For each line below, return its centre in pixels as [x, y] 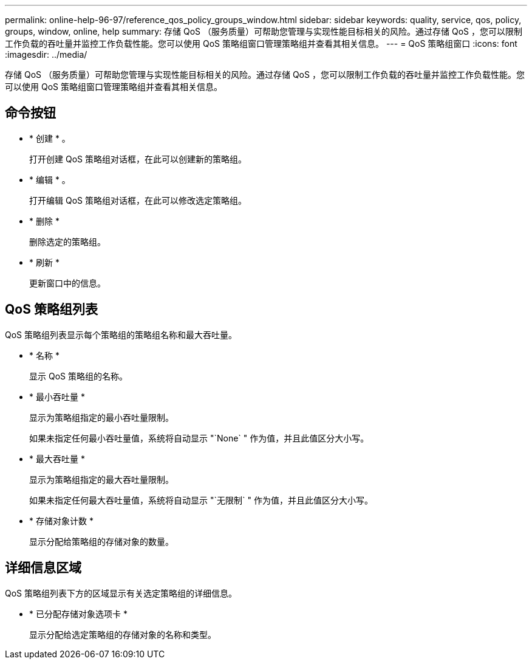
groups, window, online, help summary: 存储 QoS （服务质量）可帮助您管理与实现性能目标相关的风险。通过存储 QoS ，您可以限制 [264, 31]
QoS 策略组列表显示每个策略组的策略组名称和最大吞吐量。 [121, 334]
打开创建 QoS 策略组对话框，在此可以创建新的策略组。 [138, 159]
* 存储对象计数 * [61, 520]
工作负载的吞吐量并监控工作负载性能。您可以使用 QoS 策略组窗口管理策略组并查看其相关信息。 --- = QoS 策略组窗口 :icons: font [261, 43]
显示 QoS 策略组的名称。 [78, 376]
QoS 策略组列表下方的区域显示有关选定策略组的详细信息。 [121, 593]
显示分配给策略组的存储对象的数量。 [101, 541]
